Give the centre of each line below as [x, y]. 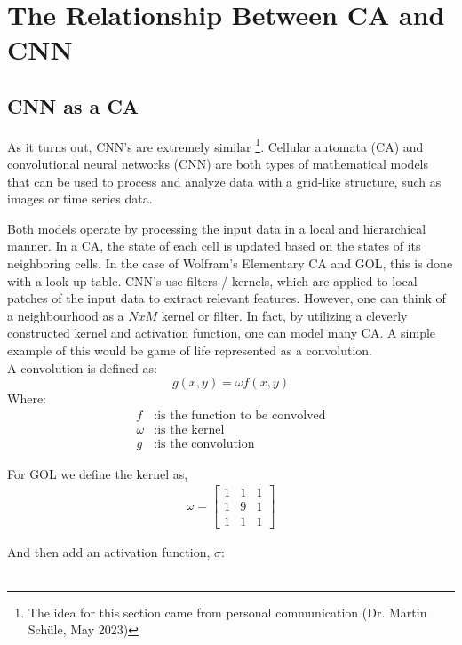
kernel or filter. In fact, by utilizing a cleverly [284, 315]
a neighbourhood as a [66, 315]
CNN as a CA [73, 105]
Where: [27, 398]
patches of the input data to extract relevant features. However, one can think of [227, 298]
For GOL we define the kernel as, [98, 473]
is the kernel [191, 430]
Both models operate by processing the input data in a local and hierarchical [217, 228]
